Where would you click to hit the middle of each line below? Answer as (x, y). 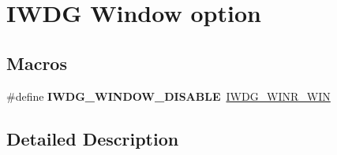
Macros (37, 63)
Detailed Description (93, 138)
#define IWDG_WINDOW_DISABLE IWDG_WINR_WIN (168, 96)
